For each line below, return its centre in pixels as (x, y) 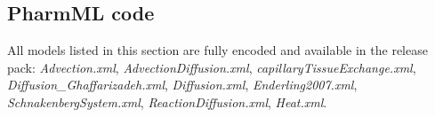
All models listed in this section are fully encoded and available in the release (217, 50)
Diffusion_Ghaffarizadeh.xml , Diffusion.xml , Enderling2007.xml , (182, 85)
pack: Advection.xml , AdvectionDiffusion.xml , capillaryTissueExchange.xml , (212, 67)
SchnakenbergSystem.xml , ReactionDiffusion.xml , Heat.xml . (167, 101)
